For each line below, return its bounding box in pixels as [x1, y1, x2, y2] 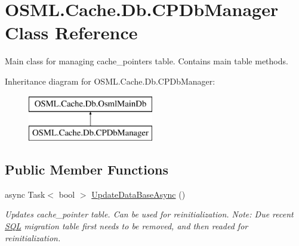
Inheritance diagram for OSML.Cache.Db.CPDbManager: [5, 74, 215, 87]
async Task [5, 188, 45, 200]
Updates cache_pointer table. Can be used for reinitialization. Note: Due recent [5, 208, 294, 220]
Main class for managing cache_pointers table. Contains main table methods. [5, 55, 288, 67]
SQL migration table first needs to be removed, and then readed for [5, 220, 248, 232]
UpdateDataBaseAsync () [91, 188, 186, 200]
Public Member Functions [5, 160, 168, 179]
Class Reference [5, 20, 138, 45]
